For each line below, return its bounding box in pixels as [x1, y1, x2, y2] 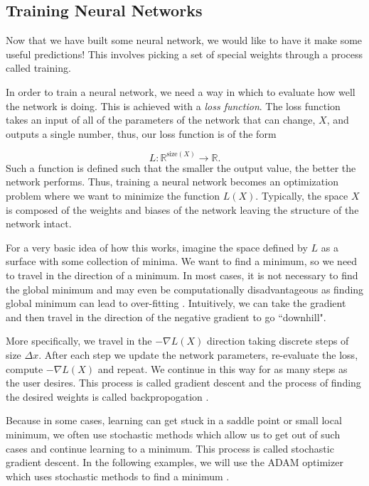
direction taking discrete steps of [206, 333, 349, 348]
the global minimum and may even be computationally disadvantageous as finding [6, 281, 364, 296]
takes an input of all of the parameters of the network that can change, [6, 112, 316, 127]
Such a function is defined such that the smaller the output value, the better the [6, 160, 356, 175]
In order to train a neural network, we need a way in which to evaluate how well [6, 84, 355, 99]
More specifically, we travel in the [6, 333, 152, 348]
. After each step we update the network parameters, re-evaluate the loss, [38, 347, 358, 362]
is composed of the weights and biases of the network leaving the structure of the [6, 202, 359, 217]
